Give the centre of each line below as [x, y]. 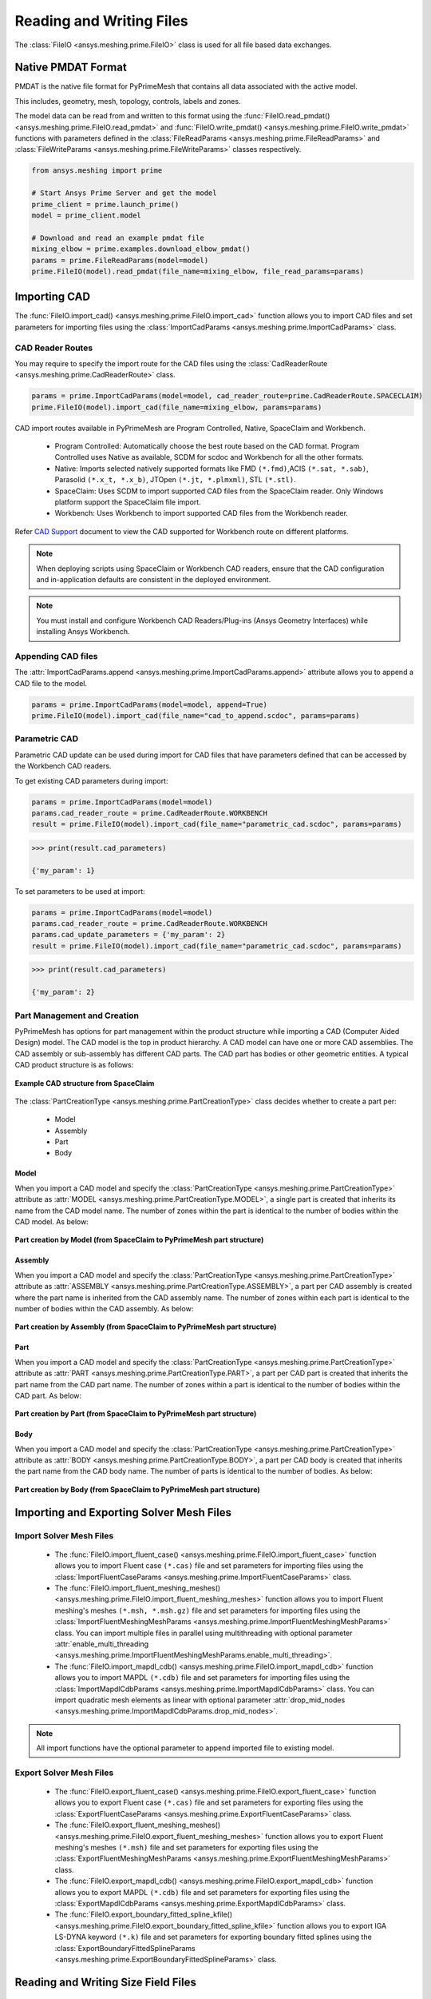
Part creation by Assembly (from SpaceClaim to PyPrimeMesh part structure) [146, 1327]
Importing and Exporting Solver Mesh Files [123, 1512]
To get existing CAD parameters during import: [91, 780]
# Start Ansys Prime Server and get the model [124, 193]
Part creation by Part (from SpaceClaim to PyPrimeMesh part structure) [136, 1414]
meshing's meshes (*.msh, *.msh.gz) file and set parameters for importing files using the [208, 1610]
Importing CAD [53, 297]
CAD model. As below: [52, 1222]
